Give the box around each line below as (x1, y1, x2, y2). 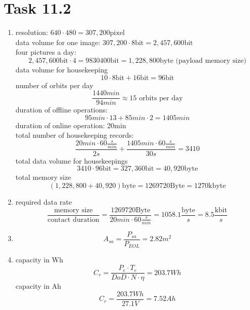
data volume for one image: (15, 36, 100, 47)
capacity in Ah (15, 281, 61, 291)
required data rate (15, 196, 72, 207)
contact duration (47, 216, 99, 223)
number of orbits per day (15, 80, 93, 90)
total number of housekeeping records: (15, 130, 134, 140)
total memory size (15, 172, 72, 182)
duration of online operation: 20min (15, 120, 126, 130)
